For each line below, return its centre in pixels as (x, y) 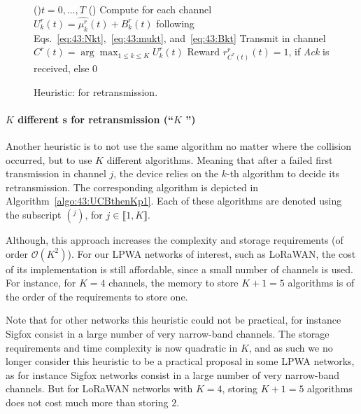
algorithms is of (321, 283)
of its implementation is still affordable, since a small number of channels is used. (179, 269)
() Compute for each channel (150, 9)
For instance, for (41, 283)
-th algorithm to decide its (283, 173)
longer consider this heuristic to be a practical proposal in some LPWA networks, (180, 361)
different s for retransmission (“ (95, 119)
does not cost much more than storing (87, 402)
